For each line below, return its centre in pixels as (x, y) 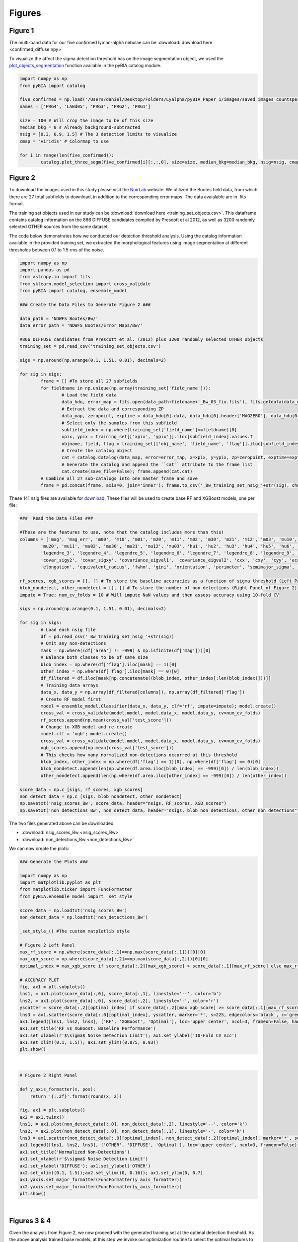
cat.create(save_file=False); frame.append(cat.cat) (127, 471)
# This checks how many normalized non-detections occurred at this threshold (139, 755)
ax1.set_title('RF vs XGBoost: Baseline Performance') (88, 1029)
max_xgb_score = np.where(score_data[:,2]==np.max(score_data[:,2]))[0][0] (114, 959)
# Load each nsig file (68, 629)
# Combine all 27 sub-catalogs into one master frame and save (119, 478)
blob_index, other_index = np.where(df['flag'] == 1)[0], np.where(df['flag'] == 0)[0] (150, 762)
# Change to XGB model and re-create (86, 727)
